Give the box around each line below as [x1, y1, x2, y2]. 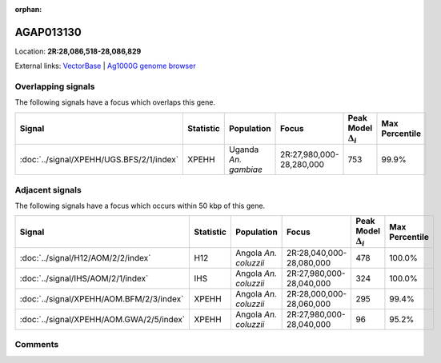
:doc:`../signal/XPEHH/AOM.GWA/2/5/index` [19, 313, 186, 325]
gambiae [229, 164, 263, 175]
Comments [14, 339, 59, 350]
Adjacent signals [14, 184, 82, 195]
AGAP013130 [14, 25, 82, 39]
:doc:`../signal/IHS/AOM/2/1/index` [19, 273, 149, 284]
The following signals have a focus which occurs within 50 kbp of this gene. [14, 201, 266, 210]
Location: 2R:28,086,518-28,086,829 [14, 46, 142, 56]
